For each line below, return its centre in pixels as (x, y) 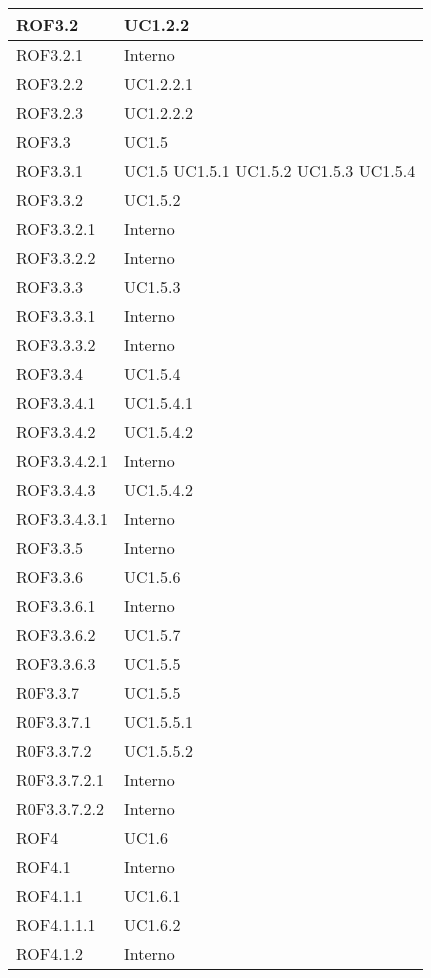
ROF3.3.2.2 (56, 257)
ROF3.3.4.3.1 (62, 518)
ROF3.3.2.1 (56, 228)
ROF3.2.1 (50, 54)
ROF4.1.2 (50, 953)
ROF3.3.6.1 (56, 605)
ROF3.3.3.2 (56, 344)
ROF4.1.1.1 (56, 924)
